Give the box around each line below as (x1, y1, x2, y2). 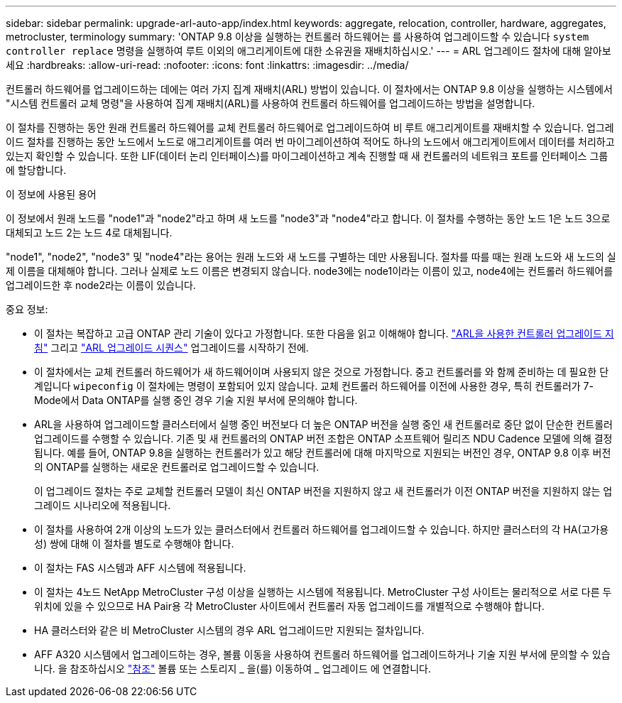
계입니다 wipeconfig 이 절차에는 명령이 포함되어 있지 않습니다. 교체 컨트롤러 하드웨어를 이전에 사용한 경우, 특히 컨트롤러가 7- (34, 380, 594, 392)
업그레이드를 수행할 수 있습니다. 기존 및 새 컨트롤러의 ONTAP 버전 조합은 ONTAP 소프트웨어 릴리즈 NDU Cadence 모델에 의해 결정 (34, 432, 613, 445)
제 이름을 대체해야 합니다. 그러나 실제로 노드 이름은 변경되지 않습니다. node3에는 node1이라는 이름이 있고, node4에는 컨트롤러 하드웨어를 (6, 265, 613, 277)
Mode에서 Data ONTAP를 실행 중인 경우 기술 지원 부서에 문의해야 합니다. (34, 394, 358, 406)
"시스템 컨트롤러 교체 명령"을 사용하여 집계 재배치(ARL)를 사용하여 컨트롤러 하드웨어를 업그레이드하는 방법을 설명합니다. (6, 97, 535, 109)
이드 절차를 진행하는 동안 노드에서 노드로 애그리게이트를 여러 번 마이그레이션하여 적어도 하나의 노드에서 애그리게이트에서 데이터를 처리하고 (6, 136, 615, 148)
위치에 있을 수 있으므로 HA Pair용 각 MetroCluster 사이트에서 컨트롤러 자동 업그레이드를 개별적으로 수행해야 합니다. (34, 600, 545, 612)
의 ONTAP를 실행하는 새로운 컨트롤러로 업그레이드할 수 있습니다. (34, 461, 320, 473)
